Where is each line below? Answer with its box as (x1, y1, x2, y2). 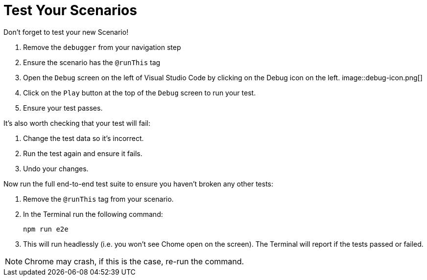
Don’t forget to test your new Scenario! (3, 27, 129, 36)
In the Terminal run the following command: (23, 210, 163, 218)
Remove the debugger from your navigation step (23, 43, 181, 51)
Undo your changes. (23, 164, 89, 173)
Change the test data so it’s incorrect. (23, 134, 144, 142)
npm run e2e (23, 225, 69, 233)
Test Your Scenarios (3, 2, 137, 19)
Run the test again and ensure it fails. (23, 149, 142, 158)
